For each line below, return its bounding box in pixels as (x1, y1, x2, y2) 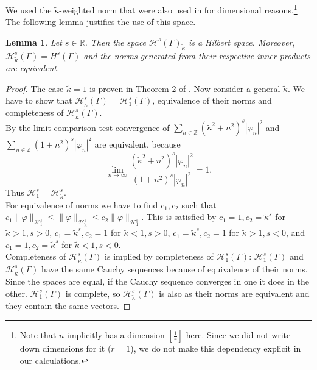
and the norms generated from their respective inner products (83, 49, 310, 62)
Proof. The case (5, 82, 64, 94)
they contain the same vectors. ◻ (5, 299, 131, 311)
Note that (19, 329, 57, 341)
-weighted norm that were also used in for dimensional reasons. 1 (59, 2, 298, 16)
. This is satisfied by (141, 210, 217, 223)
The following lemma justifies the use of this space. (5, 15, 196, 28)
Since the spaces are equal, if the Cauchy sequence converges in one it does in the (5, 274, 309, 287)
